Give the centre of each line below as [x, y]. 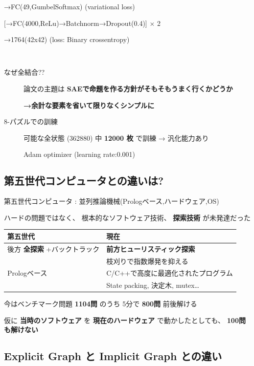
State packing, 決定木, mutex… [153, 285]
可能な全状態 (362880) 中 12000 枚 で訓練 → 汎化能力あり [116, 138]
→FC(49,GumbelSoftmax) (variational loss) [69, 6]
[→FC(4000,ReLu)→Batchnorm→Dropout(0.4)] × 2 [82, 23]
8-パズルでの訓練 [31, 121]
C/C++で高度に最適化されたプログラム [170, 273]
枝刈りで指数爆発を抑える [147, 261]
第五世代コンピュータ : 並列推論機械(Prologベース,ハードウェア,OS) [112, 201]
